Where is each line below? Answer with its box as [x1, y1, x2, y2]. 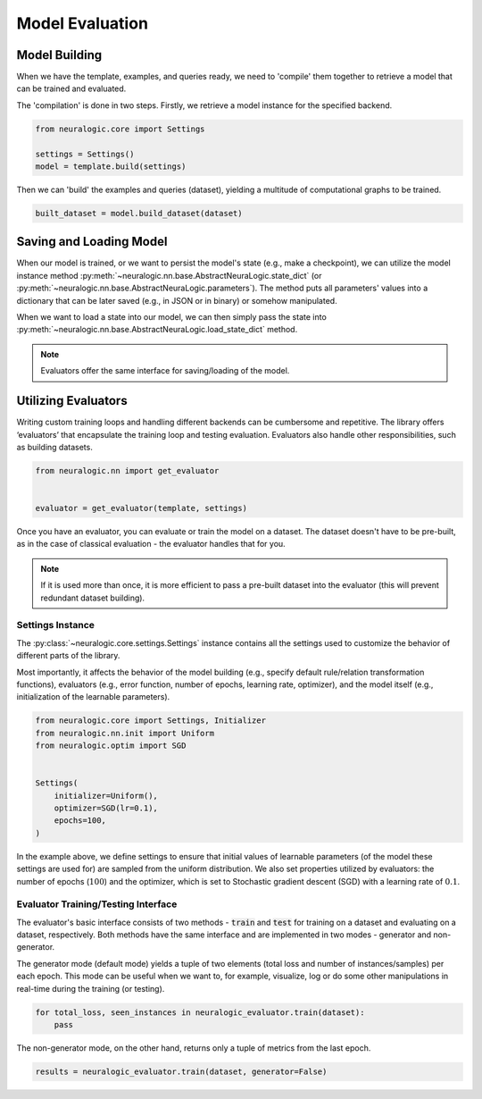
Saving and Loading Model [16, 234, 168, 249]
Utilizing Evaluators [16, 393, 129, 408]
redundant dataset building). [40, 592, 145, 603]
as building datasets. [16, 441, 93, 452]
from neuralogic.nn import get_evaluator [35, 466, 220, 475]
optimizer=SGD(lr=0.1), [54, 803, 158, 813]
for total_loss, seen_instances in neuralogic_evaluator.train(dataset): [35, 1007, 365, 1018]
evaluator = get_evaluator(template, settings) [35, 503, 247, 514]
